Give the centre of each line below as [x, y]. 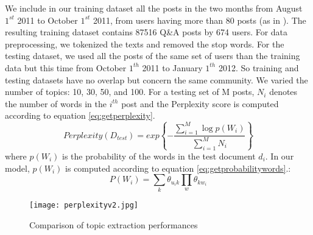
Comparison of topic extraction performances [114, 225]
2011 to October [47, 20]
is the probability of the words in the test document [159, 156]
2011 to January [172, 67]
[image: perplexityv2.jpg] [84, 205]
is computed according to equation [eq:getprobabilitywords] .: [178, 168]
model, [17, 168]
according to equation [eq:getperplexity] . [80, 115]
